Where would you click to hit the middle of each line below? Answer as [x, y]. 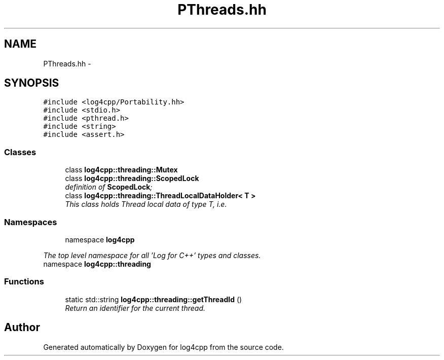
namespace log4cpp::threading [97, 264]
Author [22, 328]
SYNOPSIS [32, 83]
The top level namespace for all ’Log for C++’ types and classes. [152, 255]
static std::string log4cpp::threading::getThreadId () [154, 299]
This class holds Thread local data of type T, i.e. [146, 204]
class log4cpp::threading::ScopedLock [132, 178]
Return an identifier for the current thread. [135, 308]
